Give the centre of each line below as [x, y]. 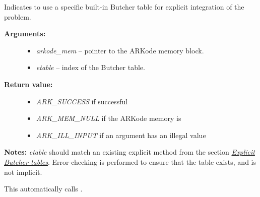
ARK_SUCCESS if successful [82, 101]
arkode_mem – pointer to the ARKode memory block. [120, 50]
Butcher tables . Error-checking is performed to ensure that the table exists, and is [130, 161]
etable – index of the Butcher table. [90, 67]
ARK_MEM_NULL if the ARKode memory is [109, 118]
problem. [18, 16]
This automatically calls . [43, 189]
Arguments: [25, 34]
